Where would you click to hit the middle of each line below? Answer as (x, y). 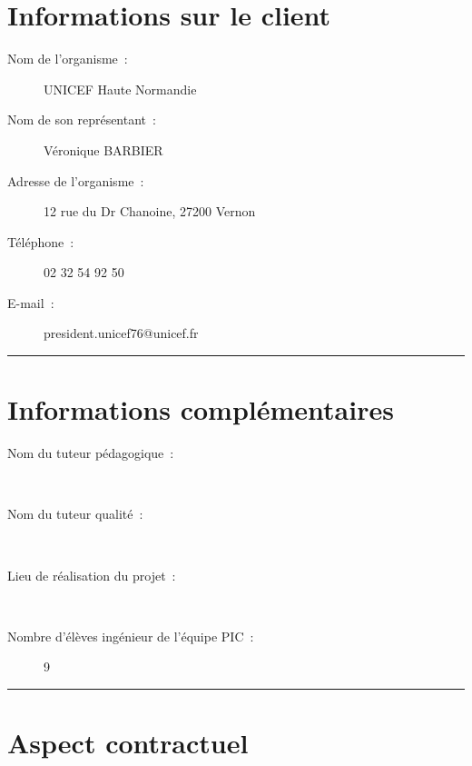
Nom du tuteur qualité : (75, 514)
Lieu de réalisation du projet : (92, 575)
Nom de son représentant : (82, 119)
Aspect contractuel (128, 743)
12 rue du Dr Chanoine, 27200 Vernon (150, 211)
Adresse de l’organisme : (76, 180)
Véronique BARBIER (103, 149)
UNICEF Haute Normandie (120, 89)
